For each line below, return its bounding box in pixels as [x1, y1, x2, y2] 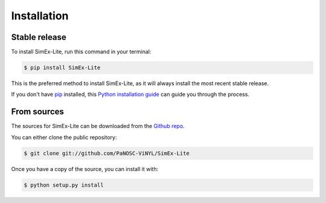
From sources [11, 106, 65, 117]
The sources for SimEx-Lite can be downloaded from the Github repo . [11, 123, 185, 130]
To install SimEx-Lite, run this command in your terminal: [11, 48, 152, 56]
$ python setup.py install [24, 181, 104, 188]
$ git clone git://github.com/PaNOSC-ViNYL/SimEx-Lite [24, 150, 190, 156]
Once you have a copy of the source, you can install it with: [11, 165, 159, 172]
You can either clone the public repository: [11, 134, 117, 141]
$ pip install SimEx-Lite [24, 64, 101, 71]
